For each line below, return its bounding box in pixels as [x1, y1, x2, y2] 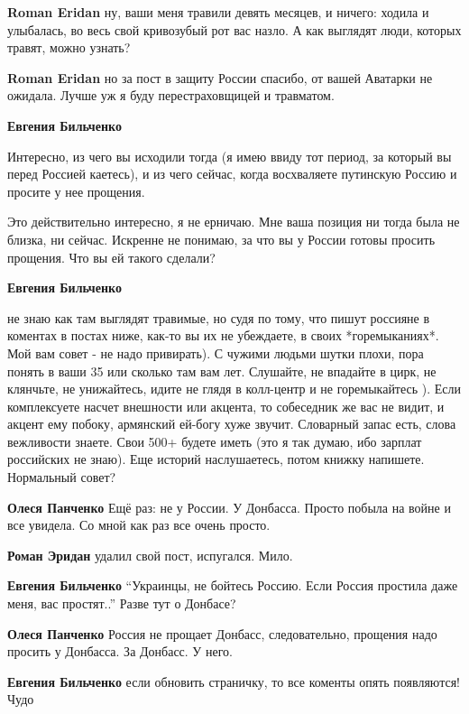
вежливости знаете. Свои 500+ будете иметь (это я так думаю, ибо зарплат [7, 431, 422, 450]
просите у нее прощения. [7, 181, 145, 200]
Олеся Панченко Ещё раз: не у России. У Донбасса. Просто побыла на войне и [7, 497, 451, 516]
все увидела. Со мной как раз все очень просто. [7, 515, 271, 534]
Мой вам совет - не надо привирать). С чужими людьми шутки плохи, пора [7, 343, 424, 362]
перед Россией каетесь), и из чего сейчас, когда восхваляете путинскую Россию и [7, 164, 457, 183]
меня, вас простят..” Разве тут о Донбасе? [7, 594, 236, 613]
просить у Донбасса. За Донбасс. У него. [7, 642, 233, 661]
